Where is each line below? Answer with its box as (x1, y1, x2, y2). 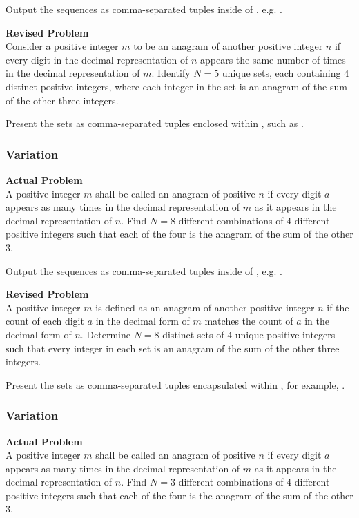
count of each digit (6, 314, 84, 328)
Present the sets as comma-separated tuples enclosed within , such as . (6, 116, 304, 131)
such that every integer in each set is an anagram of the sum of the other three (6, 340, 340, 355)
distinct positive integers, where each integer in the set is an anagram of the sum (6, 79, 347, 93)
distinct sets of (162, 327, 224, 341)
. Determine (80, 327, 130, 341)
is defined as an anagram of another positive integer (95, 300, 315, 314)
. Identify (151, 66, 191, 80)
